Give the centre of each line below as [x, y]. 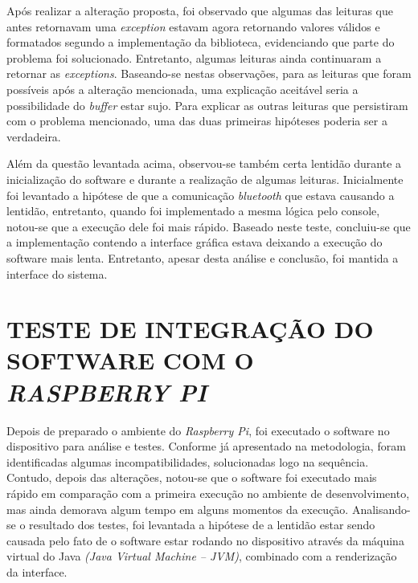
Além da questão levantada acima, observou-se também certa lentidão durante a [204, 163]
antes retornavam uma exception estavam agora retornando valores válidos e [193, 26]
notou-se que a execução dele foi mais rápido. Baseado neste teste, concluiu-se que [209, 226]
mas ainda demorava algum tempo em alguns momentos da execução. [178, 509]
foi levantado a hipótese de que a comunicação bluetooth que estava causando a [201, 195]
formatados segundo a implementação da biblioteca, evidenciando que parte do [201, 42]
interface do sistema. [57, 273]
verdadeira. [34, 136]
